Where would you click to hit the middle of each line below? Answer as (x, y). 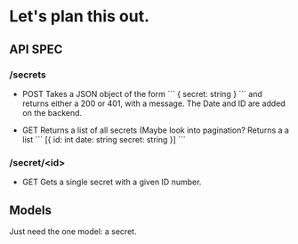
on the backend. (52, 112)
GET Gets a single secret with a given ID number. (112, 182)
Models (30, 210)
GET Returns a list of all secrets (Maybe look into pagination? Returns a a (155, 130)
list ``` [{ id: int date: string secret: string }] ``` (104, 139)
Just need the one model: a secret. (73, 231)
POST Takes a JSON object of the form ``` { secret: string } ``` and (142, 94)
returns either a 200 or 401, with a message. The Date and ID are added (154, 103)
